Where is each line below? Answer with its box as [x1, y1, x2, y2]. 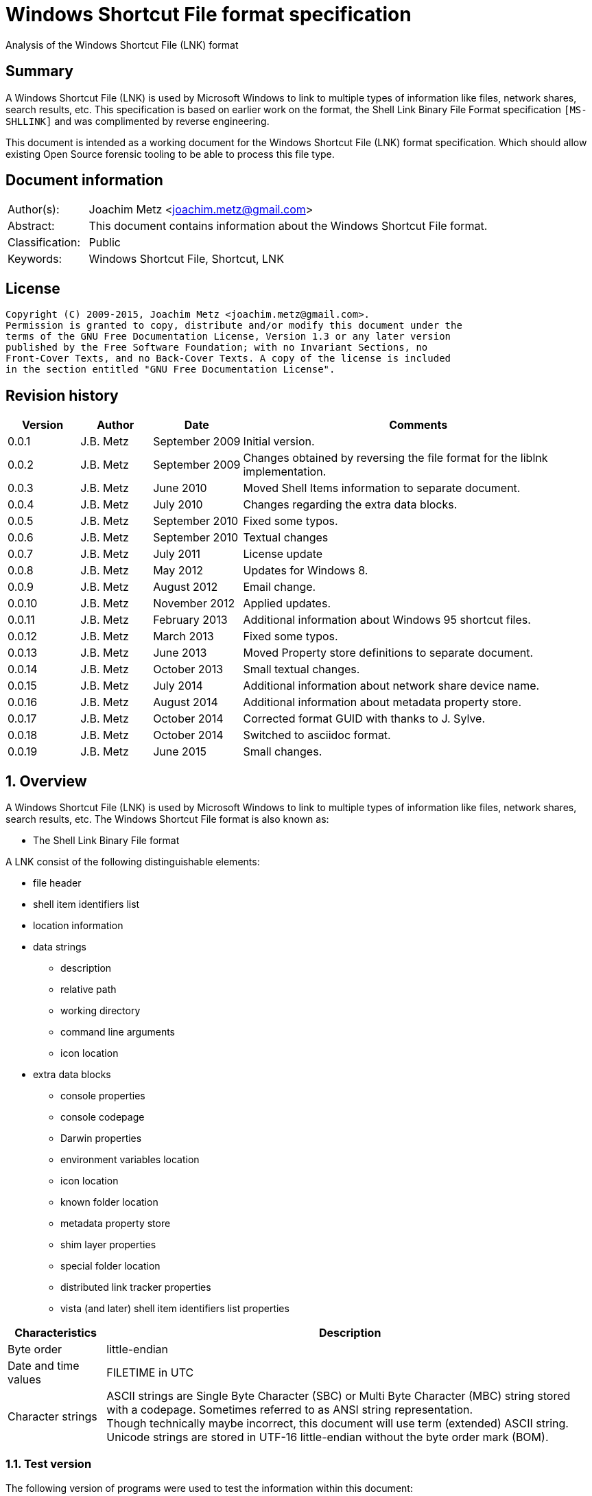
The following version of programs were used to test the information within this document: [5, 1482, 413, 1494]
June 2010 [153, 481, 207, 495]
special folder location [60, 1259, 161, 1272]
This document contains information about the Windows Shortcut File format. [88, 219, 488, 233]
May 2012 [153, 563, 203, 578]
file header [33, 876, 82, 889]
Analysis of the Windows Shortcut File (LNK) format [5, 38, 239, 51]
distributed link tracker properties [60, 1281, 211, 1293]
